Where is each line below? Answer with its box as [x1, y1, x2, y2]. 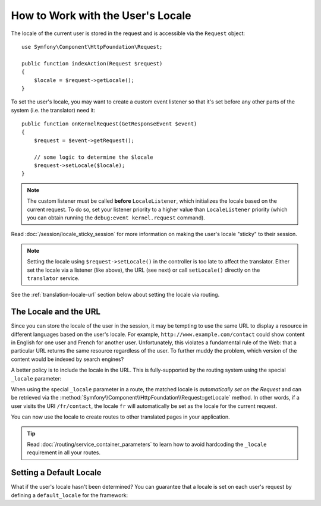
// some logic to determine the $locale [33, 153, 154, 161]
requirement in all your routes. [27, 449, 101, 456]
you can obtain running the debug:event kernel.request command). [27, 214, 205, 221]
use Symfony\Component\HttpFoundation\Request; [21, 43, 163, 50]
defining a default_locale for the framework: [11, 491, 128, 499]
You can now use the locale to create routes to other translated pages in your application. [11, 413, 230, 420]
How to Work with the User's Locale [11, 9, 191, 22]
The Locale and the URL [11, 307, 101, 317]
